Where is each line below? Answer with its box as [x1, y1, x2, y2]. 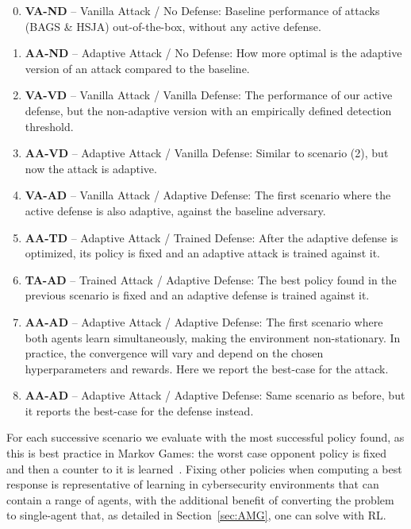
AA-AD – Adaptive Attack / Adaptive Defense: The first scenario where [25, 313, 383, 330]
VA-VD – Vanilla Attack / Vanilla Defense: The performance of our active [25, 87, 393, 103]
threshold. [25, 118, 74, 134]
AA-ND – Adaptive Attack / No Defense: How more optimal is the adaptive [25, 44, 402, 61]
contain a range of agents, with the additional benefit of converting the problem [6, 491, 394, 508]
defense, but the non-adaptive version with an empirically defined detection [25, 102, 392, 118]
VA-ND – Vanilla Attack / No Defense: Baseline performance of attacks [25, 2, 380, 18]
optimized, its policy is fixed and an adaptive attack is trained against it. [25, 245, 380, 261]
